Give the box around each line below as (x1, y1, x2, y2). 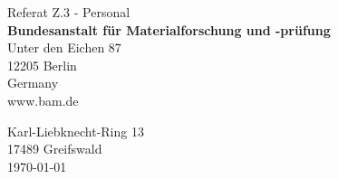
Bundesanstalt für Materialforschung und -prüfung (7, 20, 331, 39)
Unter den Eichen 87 (7, 38, 121, 57)
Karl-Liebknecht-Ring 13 (7, 121, 144, 140)
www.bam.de (7, 90, 79, 109)
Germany (7, 73, 59, 92)
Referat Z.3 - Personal (7, 3, 130, 21)
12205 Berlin (7, 55, 77, 74)
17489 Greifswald (7, 139, 102, 158)
